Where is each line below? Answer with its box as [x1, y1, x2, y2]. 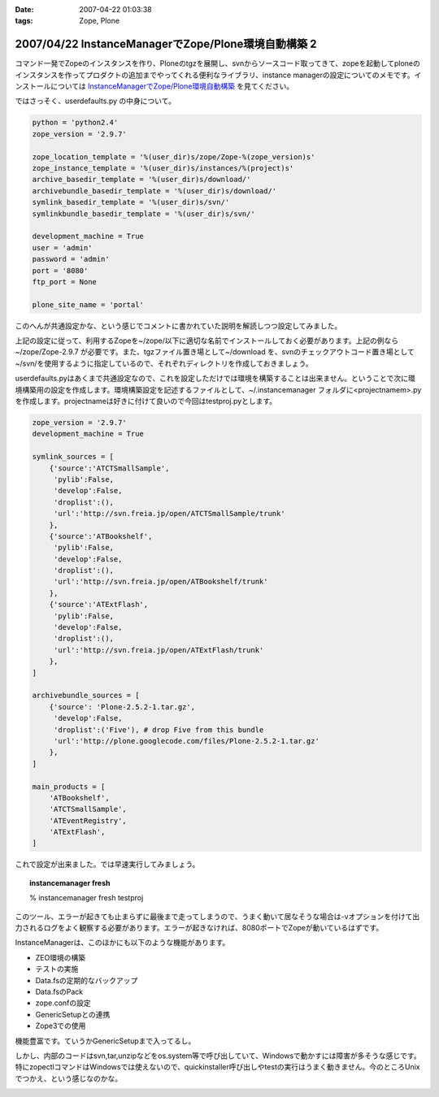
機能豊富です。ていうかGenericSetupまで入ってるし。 [15, 1036, 196, 1046]
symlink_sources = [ [32, 452, 114, 462]
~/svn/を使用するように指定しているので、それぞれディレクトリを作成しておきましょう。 [15, 358, 313, 368]
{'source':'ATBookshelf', [49, 531, 153, 540]
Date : [15, 5, 34, 14]
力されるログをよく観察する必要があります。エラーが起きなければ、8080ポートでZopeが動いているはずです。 [15, 923, 384, 933]
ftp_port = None [32, 277, 98, 286]
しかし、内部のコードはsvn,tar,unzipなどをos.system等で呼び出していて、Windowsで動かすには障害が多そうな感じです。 [15, 1051, 422, 1060]
